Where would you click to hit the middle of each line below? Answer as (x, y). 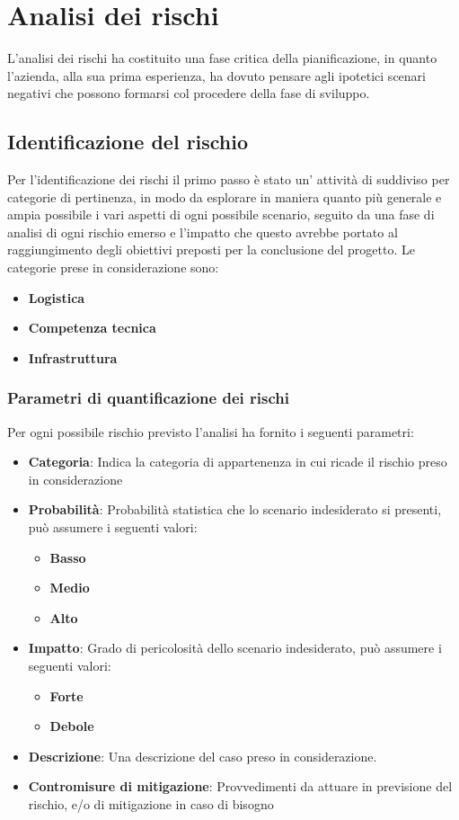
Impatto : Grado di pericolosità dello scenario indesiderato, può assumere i (235, 648)
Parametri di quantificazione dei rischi (148, 398)
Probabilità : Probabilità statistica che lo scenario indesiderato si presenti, (235, 509)
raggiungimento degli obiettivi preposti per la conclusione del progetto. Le (211, 250)
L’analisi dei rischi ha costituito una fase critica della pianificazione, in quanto (222, 58)
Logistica (57, 297)
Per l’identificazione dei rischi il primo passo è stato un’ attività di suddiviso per (229, 179)
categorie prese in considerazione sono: (113, 267)
